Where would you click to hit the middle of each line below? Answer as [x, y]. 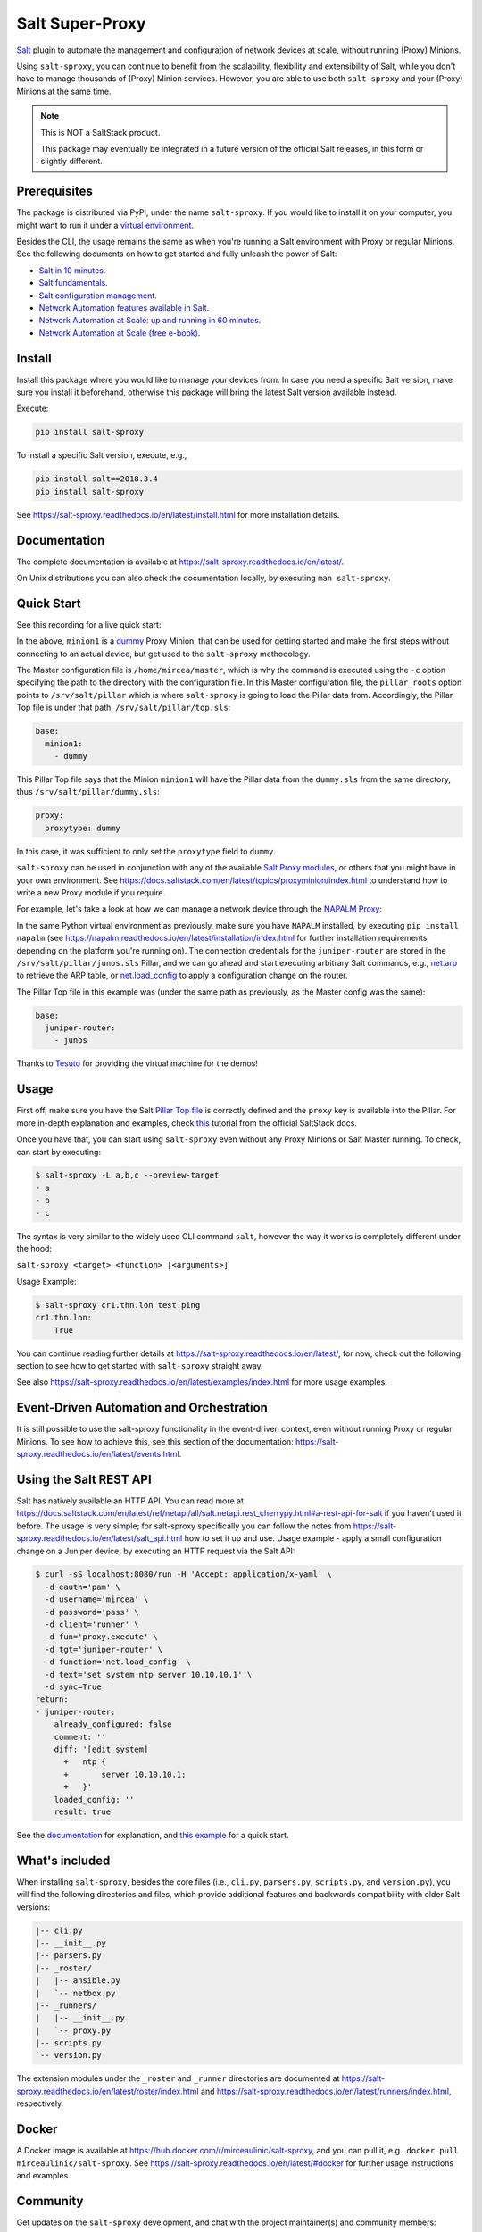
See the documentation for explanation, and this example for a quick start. [153, 1835]
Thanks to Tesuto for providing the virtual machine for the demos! [137, 1063]
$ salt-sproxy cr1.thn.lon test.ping [118, 1305]
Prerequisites [54, 192]
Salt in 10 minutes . [72, 270]
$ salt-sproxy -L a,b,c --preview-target [127, 1175]
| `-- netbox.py [75, 1993]
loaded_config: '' [94, 1799]
